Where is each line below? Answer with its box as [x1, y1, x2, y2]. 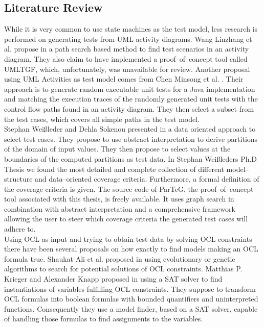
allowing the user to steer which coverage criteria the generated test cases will [4, 213, 248, 224]
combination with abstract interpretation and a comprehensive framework [4, 203, 235, 214]
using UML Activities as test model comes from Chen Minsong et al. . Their [4, 73, 244, 84]
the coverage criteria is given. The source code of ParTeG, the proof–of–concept [4, 183, 254, 194]
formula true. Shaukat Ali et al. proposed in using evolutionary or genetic [4, 253, 235, 264]
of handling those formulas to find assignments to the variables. [4, 313, 203, 324]
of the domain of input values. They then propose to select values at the [4, 143, 231, 154]
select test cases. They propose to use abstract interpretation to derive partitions [4, 133, 258, 144]
